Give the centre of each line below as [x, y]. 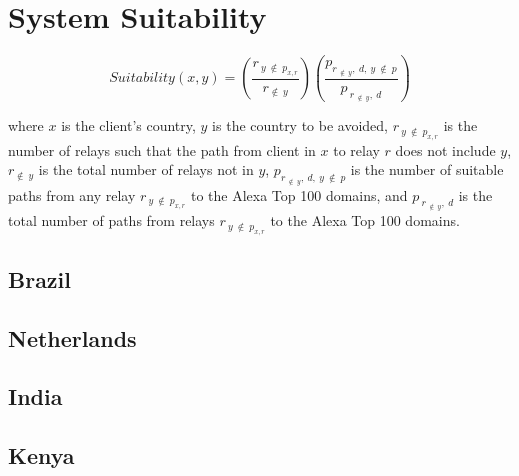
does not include [445, 149]
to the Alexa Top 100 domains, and [299, 194]
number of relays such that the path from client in [162, 149]
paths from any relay [72, 194]
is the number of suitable [427, 169]
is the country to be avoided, [300, 125]
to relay [356, 149]
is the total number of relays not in [146, 169]
